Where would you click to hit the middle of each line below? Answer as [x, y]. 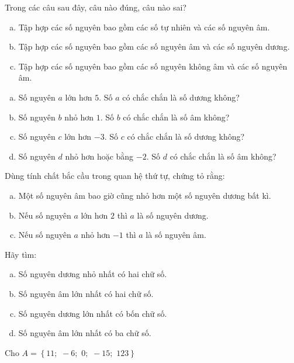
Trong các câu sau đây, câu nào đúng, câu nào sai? [96, 7]
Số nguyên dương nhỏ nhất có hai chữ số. [93, 274]
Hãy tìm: [21, 254]
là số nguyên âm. [176, 235]
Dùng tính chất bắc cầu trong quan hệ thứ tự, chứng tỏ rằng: [115, 176]
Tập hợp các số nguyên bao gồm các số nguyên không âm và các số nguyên [153, 66]
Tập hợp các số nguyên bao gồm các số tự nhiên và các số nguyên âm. [144, 27]
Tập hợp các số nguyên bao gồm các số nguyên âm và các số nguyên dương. [154, 46]
